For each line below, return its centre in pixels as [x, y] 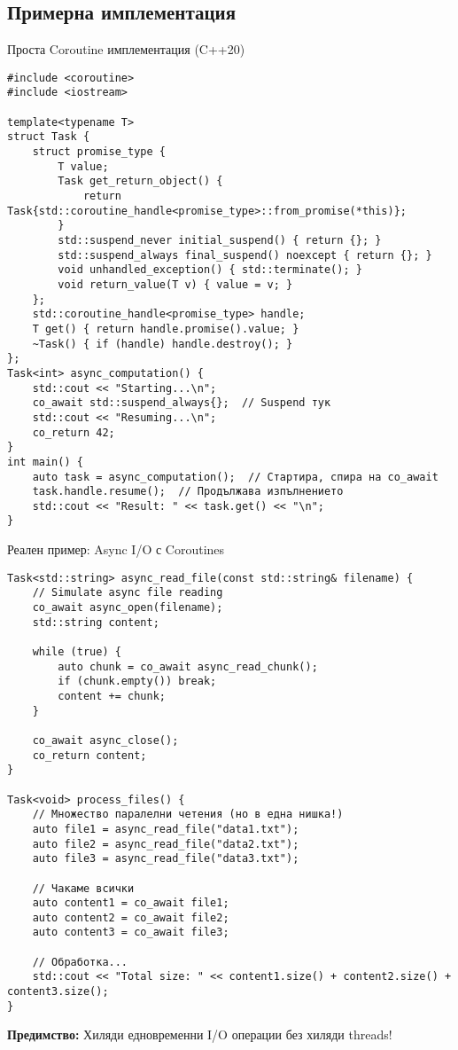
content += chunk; [112, 696]
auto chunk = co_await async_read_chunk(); [188, 666]
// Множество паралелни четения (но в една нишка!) [188, 815]
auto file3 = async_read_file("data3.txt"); [166, 859]
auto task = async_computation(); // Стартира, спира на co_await [235, 477]
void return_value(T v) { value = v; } [175, 284]
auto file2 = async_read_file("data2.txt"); [166, 844]
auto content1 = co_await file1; [131, 903]
